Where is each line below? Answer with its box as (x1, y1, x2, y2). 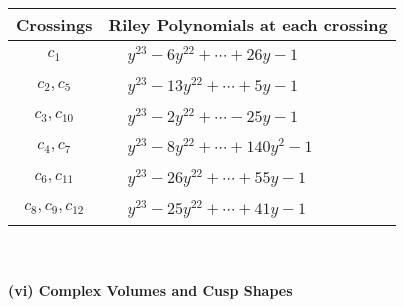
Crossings (16, 13, 93, 36)
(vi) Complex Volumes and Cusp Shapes (8, 280, 293, 301)
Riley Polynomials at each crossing (108, 13, 388, 36)
